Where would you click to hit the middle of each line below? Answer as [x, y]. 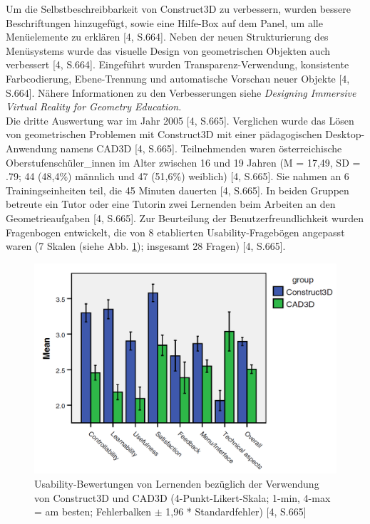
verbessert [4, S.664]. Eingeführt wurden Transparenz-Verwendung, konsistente [178, 64]
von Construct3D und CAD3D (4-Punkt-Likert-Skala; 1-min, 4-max [183, 497]
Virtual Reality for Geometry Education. [94, 106]
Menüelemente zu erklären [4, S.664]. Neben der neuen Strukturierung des [167, 37]
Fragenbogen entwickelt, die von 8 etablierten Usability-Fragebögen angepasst [175, 232]
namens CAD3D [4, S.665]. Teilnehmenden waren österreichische [201, 148]
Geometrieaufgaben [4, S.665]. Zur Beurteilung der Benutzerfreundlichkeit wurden [185, 218]
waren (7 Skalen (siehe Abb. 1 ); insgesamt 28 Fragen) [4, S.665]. [146, 246]
